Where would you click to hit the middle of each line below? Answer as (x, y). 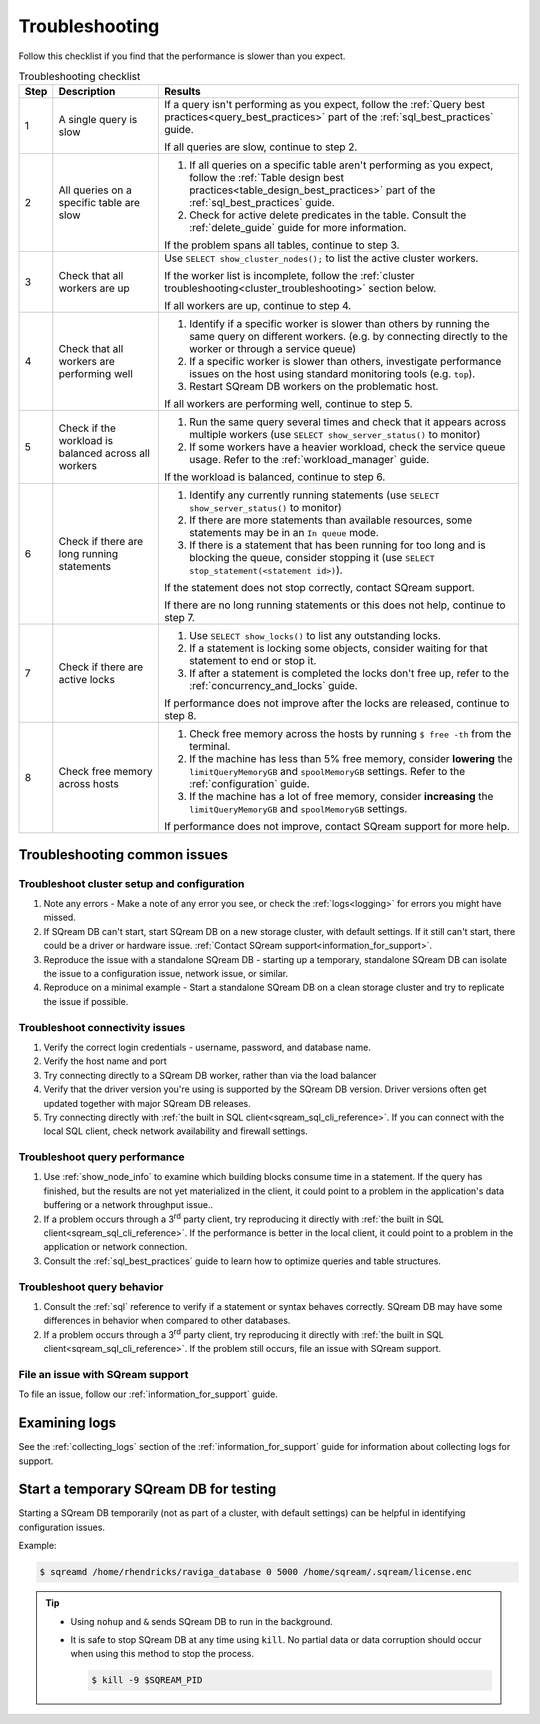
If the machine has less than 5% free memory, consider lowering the (351, 759)
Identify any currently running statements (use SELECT (314, 495)
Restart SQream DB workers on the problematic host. (313, 387)
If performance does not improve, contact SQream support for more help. (336, 827)
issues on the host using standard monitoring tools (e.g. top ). (332, 374)
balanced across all (104, 453)
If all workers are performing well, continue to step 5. (288, 404)
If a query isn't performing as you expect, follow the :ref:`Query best (324, 105)
